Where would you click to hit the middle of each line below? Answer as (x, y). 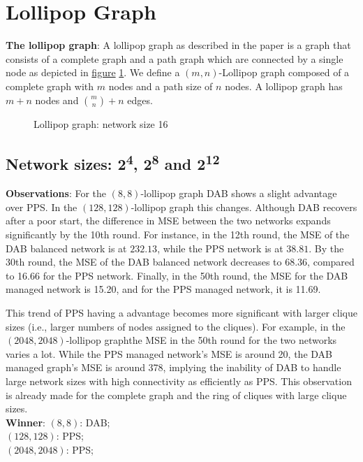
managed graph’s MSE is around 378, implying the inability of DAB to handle (173, 367)
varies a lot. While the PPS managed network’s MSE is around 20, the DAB (169, 353)
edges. (140, 100)
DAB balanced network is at (66, 248)
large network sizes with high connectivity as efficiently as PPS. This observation (179, 381)
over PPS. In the (42, 207)
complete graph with (50, 86)
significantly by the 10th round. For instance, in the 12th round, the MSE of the (178, 234)
